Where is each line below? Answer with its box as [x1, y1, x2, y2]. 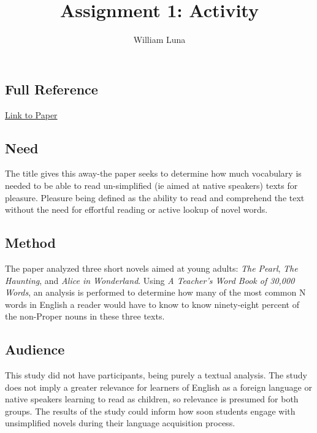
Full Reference [5, 79, 98, 98]
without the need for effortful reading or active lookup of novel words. [5, 203, 268, 216]
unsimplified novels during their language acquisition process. [5, 416, 235, 429]
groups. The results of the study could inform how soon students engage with [5, 404, 296, 417]
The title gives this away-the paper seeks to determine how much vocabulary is [5, 167, 302, 180]
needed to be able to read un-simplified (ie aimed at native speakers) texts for [5, 178, 298, 191]
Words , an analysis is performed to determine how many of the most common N [5, 286, 306, 299]
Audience [5, 340, 65, 359]
